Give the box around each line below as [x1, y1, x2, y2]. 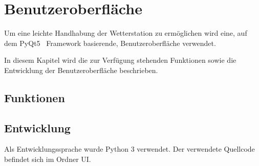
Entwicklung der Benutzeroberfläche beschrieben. [4, 64, 158, 75]
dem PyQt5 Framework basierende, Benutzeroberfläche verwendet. [4, 37, 216, 48]
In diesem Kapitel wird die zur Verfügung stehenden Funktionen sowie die [4, 55, 236, 65]
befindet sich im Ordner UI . [4, 154, 91, 164]
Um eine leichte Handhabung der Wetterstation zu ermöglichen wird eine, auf [4, 28, 247, 38]
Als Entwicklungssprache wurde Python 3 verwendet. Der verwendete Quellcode [4, 144, 255, 154]
